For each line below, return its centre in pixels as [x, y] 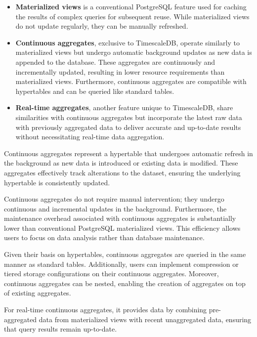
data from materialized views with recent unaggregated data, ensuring [145, 319]
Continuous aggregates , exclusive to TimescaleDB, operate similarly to [128, 42]
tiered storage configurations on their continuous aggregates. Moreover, [111, 274]
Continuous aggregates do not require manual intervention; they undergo [114, 199]
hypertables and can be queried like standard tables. [95, 91]
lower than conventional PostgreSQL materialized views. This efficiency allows [122, 228]
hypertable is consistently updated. [57, 182]
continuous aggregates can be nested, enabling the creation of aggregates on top [125, 283]
